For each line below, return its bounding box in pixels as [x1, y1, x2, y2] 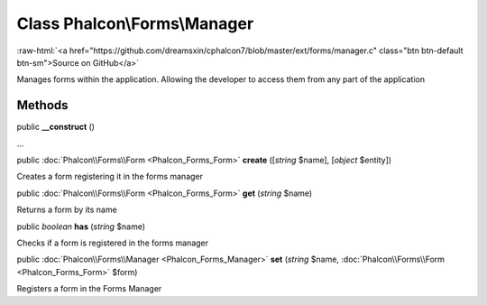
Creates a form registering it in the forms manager [16, 171, 203, 182]
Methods [16, 97, 69, 113]
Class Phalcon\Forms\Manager [16, 14, 254, 33]
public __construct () [16, 122, 95, 133]
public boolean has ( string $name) [16, 221, 146, 232]
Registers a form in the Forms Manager [16, 283, 162, 294]
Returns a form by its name [16, 204, 117, 216]
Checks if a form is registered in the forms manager [16, 237, 209, 248]
